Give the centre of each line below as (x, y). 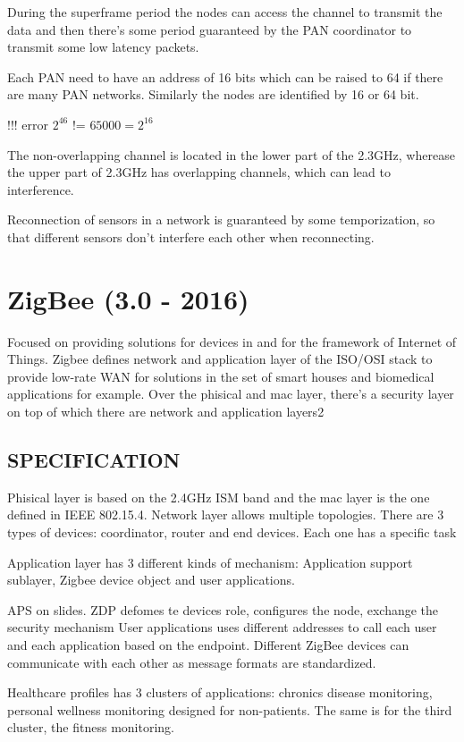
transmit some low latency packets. (103, 47)
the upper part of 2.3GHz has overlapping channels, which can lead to (199, 172)
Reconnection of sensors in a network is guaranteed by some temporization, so (221, 219)
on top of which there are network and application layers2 (166, 412)
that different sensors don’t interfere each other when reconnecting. (191, 236)
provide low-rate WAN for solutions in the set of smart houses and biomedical (221, 376)
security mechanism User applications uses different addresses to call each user (222, 627)
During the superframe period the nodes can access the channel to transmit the (225, 12)
